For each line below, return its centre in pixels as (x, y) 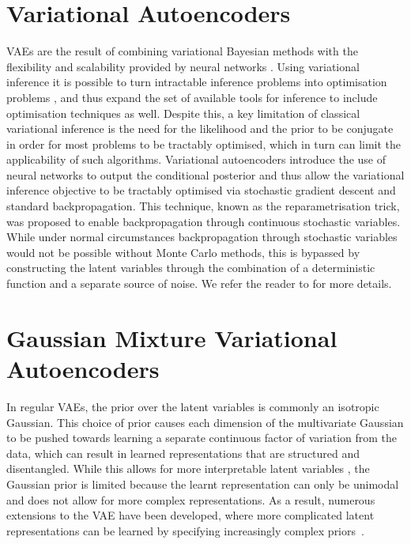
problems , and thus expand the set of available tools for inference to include (192, 97)
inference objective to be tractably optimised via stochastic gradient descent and (201, 190)
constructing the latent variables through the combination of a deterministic (191, 268)
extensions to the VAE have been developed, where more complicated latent (190, 515)
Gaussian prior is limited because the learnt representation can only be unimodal (203, 484)
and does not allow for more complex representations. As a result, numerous (191, 499)
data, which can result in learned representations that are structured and (183, 453)
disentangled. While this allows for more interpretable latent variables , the (188, 468)
